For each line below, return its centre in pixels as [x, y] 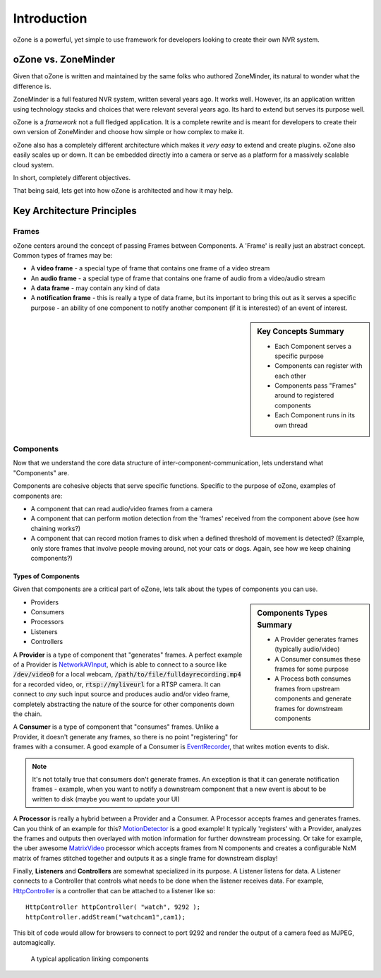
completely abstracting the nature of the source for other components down [124, 704]
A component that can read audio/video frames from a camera [122, 508]
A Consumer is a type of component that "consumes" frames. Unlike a [116, 727]
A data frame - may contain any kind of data [95, 288]
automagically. [34, 943]
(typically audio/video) [307, 649]
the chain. [28, 714]
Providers [45, 602]
